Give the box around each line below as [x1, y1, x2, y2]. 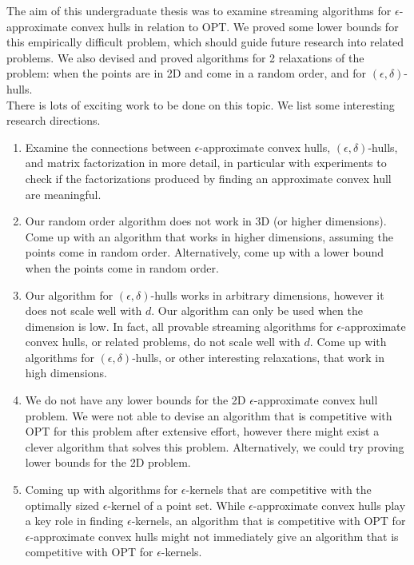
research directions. [6, 112, 101, 129]
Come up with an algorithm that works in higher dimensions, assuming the [25, 228, 393, 245]
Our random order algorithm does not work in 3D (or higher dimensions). [25, 213, 387, 229]
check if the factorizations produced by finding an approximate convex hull [25, 169, 392, 186]
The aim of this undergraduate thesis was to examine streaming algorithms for [6, 2, 392, 18]
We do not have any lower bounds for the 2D [25, 392, 246, 408]
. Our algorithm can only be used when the [151, 302, 363, 319]
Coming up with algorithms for [25, 481, 178, 498]
